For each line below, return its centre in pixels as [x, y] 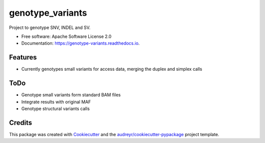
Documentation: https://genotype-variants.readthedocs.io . [80, 43]
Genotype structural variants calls [56, 109]
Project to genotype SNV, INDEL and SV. [50, 28]
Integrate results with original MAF [56, 102]
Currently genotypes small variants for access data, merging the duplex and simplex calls [112, 69]
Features [23, 57]
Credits [21, 123]
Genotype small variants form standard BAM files [71, 95]
